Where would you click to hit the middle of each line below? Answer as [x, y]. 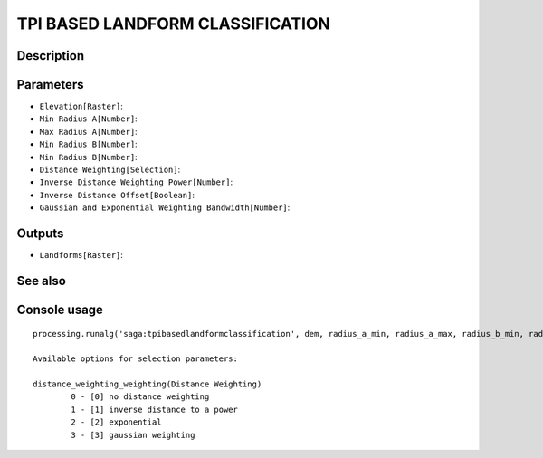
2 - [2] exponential [116, 422]
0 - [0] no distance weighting [140, 397]
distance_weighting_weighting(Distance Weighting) [148, 384]
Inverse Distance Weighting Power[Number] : [136, 182]
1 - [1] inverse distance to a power [155, 409]
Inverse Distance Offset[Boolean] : [117, 195]
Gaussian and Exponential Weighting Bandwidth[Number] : [165, 207]
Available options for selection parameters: [136, 359]
